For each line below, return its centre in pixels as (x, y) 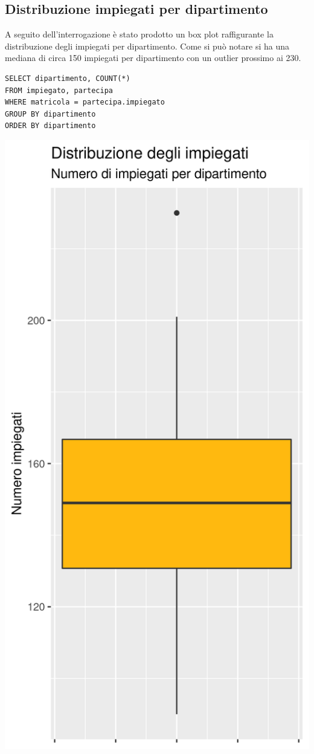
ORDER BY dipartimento (50, 126)
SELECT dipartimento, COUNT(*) (68, 78)
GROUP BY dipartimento (50, 114)
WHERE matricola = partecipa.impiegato (85, 102)
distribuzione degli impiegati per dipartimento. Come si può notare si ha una (147, 46)
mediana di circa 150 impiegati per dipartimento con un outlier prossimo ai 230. (153, 58)
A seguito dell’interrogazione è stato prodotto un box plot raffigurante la (139, 34)
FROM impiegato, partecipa (59, 90)
